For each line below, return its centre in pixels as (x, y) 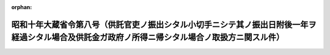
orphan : (22, 7)
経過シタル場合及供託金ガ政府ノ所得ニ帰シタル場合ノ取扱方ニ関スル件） (148, 38)
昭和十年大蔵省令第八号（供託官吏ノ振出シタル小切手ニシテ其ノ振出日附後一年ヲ (164, 24)
